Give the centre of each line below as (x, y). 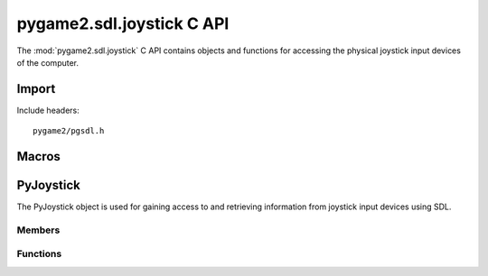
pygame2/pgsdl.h (69, 131)
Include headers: (48, 110)
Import (36, 89)
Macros (38, 156)
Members (38, 230)
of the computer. (48, 62)
